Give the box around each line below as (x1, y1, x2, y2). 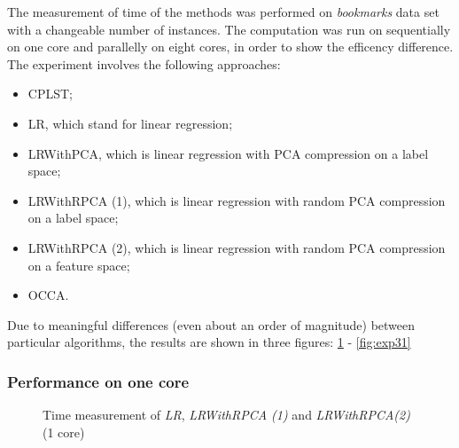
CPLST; (27, 84, 73, 103)
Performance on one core (7, 370, 190, 392)
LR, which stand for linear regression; (27, 114, 233, 132)
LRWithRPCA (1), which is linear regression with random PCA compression (27, 191, 446, 209)
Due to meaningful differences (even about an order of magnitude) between (7, 315, 416, 334)
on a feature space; (27, 255, 130, 274)
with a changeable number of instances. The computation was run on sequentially (7, 20, 451, 38)
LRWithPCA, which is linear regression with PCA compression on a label (27, 144, 429, 162)
